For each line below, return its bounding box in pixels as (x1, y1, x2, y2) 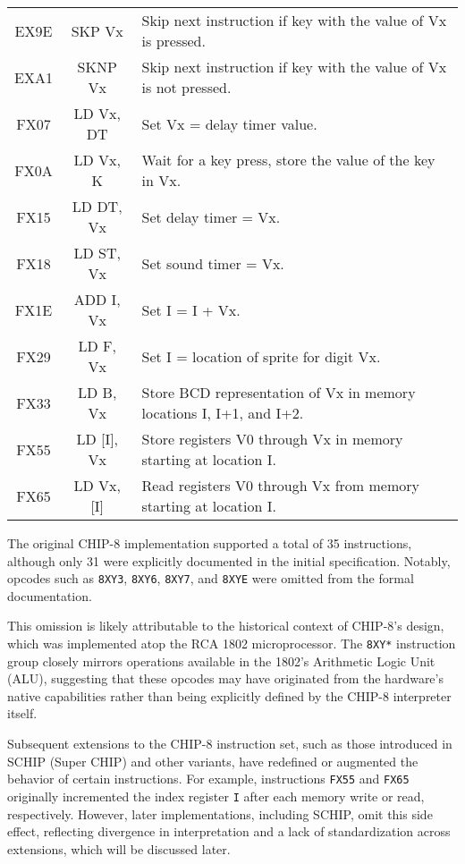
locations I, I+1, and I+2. (141, 402, 304, 423)
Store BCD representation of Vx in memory (141, 382, 416, 402)
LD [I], (76, 428, 119, 449)
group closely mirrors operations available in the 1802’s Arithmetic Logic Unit (7, 651, 435, 670)
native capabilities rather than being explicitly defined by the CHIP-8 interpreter (7, 686, 452, 705)
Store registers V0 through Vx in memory (141, 428, 403, 449)
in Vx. (141, 170, 182, 191)
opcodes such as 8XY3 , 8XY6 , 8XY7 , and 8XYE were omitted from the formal (7, 569, 414, 588)
